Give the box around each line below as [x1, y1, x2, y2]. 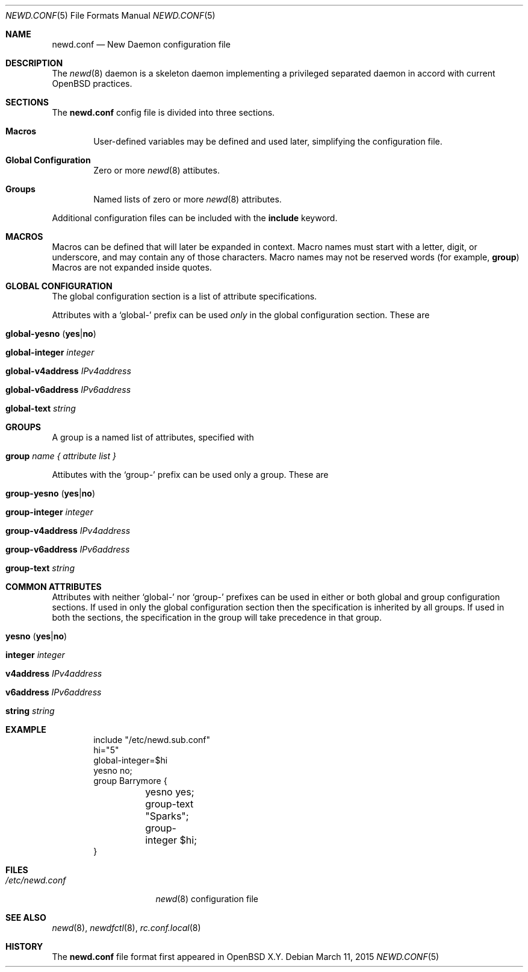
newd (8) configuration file [155, 894, 259, 904]
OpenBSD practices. [52, 78, 132, 89]
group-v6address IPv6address [5, 544, 130, 554]
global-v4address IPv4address [5, 366, 131, 376]
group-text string [5, 563, 75, 573]
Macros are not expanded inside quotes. [52, 262, 212, 272]
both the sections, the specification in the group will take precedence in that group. [52, 612, 382, 622]
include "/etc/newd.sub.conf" [93, 735, 211, 745]
